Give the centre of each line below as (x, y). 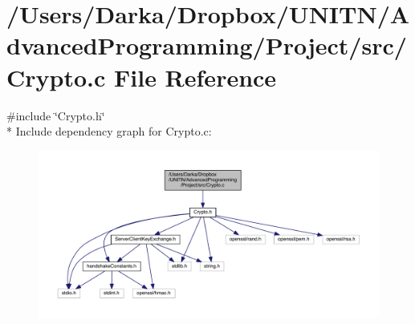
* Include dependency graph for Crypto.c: (109, 131)
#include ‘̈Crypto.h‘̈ (56, 115)
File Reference (195, 77)
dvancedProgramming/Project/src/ (207, 45)
